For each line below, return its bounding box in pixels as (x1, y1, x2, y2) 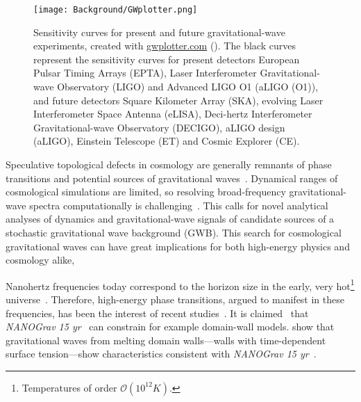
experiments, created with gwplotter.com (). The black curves (33, 38, 296, 53)
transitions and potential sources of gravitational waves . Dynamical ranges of (6, 170, 338, 185)
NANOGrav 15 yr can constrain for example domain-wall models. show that (6, 319, 335, 334)
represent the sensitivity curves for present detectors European (33, 51, 300, 66)
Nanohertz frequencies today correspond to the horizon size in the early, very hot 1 (6, 276, 355, 293)
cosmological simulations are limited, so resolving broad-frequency (6, 184, 286, 199)
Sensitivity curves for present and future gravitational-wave (33, 24, 285, 39)
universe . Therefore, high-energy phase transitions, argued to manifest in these (6, 292, 344, 306)
